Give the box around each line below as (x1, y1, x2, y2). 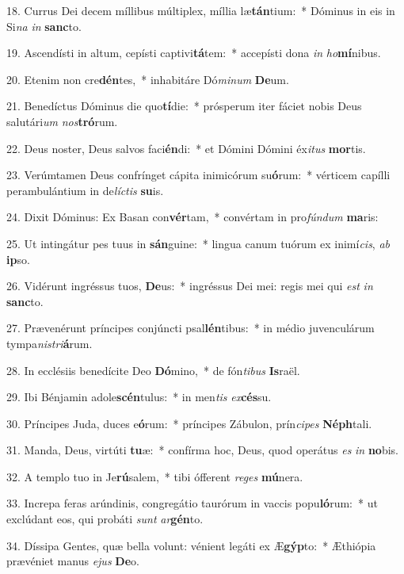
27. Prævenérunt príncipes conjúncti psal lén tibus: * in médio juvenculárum (6, 320, 375, 336)
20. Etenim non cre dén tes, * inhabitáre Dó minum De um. (6, 71, 289, 87)
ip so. (6, 251, 30, 267)
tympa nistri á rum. (6, 335, 93, 351)
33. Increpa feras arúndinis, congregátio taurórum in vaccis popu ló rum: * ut (6, 495, 378, 511)
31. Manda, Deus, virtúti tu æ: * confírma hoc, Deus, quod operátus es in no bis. (6, 442, 398, 458)
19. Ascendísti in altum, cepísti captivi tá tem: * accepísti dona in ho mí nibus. (6, 44, 381, 61)
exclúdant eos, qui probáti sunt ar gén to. (6, 511, 204, 527)
